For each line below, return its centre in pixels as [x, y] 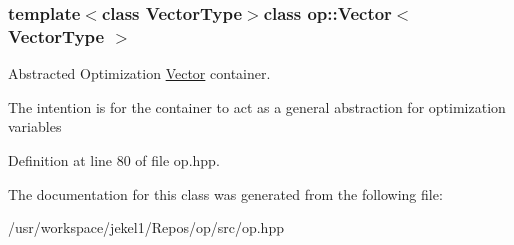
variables [35, 126]
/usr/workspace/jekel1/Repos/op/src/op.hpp [146, 227]
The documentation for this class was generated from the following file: [225, 193]
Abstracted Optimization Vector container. [139, 73]
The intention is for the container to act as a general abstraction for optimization [257, 106]
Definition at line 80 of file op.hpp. [114, 159]
